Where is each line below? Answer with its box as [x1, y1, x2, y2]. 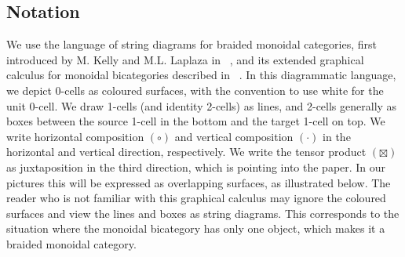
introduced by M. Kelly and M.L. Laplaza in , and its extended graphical [6, 51, 364, 67]
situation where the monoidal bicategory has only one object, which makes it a [6, 220, 385, 237]
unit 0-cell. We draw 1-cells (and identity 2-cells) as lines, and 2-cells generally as [6, 97, 397, 114]
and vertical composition [174, 128, 294, 144]
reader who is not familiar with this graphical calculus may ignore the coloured [6, 190, 386, 206]
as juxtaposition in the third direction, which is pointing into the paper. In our [6, 158, 386, 175]
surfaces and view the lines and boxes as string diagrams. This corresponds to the [6, 205, 400, 221]
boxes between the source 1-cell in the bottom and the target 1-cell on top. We [6, 113, 385, 129]
